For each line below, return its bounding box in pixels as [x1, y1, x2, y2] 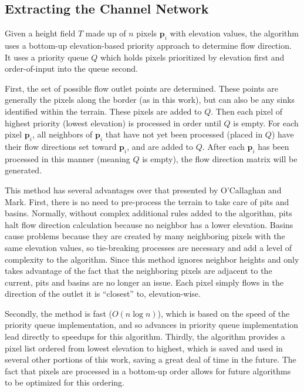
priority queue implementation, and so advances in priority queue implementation [5, 319, 299, 331]
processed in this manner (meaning [5, 152, 130, 165]
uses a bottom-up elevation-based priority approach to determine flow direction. [5, 39, 292, 51]
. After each [202, 140, 245, 152]
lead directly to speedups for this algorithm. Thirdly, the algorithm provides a [5, 330, 285, 343]
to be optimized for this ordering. [5, 376, 124, 388]
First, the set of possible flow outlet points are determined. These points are [5, 82, 278, 94]
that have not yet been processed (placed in [105, 128, 263, 140]
